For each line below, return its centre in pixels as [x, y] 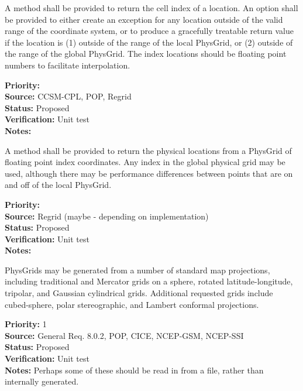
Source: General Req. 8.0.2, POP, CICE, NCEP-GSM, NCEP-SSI [124, 335]
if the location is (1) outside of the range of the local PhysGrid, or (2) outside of [149, 42]
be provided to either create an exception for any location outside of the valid [144, 19]
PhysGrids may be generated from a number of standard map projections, [137, 270]
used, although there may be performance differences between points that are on [149, 173]
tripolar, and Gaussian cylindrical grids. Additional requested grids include [139, 293]
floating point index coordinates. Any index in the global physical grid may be [145, 162]
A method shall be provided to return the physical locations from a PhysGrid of [148, 150]
